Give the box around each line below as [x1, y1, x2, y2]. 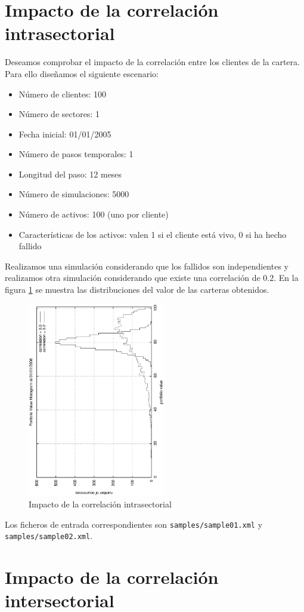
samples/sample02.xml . [5, 530, 93, 542]
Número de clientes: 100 [18, 87, 107, 100]
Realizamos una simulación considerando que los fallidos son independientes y [5, 259, 289, 272]
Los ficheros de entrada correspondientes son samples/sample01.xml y [5, 518, 263, 530]
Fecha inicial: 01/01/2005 [18, 127, 111, 140]
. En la [274, 271, 299, 284]
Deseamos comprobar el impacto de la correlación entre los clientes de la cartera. [5, 56, 300, 68]
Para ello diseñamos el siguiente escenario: [5, 67, 159, 79]
